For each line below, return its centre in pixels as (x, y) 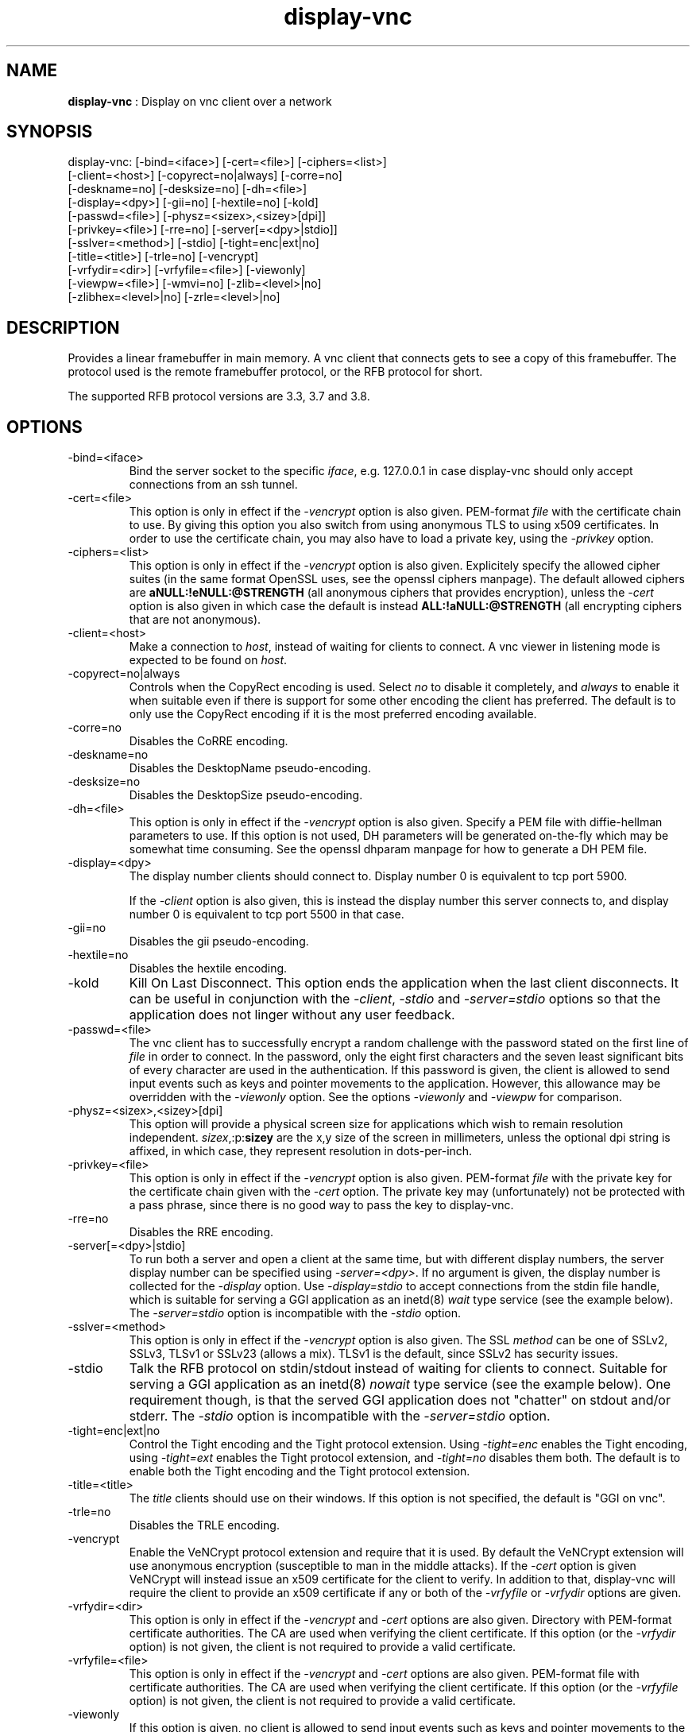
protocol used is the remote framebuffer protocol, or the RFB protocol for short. (275, 372)
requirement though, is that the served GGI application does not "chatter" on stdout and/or (400, 1400)
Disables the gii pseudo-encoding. (219, 941)
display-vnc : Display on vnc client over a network (200, 101)
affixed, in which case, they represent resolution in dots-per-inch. (301, 1151)
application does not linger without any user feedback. (292, 1015)
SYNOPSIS (50, 132)
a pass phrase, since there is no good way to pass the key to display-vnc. (321, 1205)
